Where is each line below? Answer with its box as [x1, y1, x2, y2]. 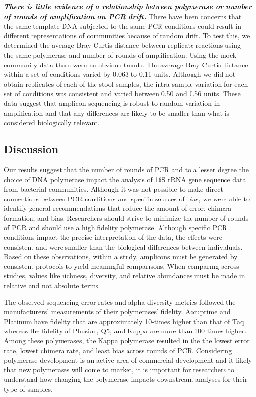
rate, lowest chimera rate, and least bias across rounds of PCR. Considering [4, 345, 232, 355]
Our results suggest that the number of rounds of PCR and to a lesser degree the [4, 164, 249, 174]
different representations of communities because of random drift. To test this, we [4, 30, 250, 40]
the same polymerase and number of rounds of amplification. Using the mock [4, 49, 237, 60]
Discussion [4, 141, 59, 157]
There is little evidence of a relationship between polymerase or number [4, 1, 252, 11]
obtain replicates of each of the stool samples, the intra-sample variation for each [4, 78, 248, 89]
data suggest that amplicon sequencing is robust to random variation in [4, 98, 220, 108]
